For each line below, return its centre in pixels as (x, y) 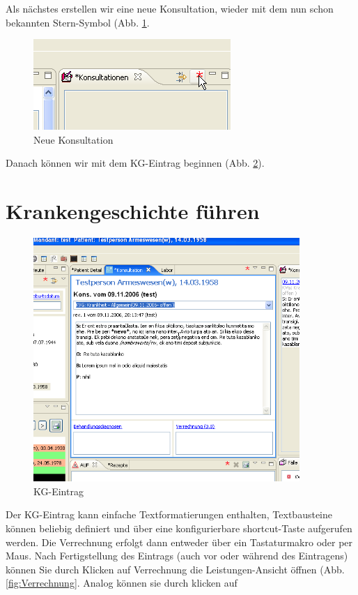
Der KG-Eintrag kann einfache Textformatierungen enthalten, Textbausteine (169, 514)
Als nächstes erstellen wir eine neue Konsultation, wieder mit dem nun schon (170, 8)
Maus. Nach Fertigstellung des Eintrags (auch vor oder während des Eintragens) (177, 556)
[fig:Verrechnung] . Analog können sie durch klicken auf (122, 583)
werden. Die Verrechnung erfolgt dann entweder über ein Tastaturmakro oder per (179, 542)
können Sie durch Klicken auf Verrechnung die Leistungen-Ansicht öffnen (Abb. (175, 569)
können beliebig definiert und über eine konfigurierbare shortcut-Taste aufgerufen (179, 528)
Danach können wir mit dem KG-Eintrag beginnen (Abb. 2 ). (135, 163)
